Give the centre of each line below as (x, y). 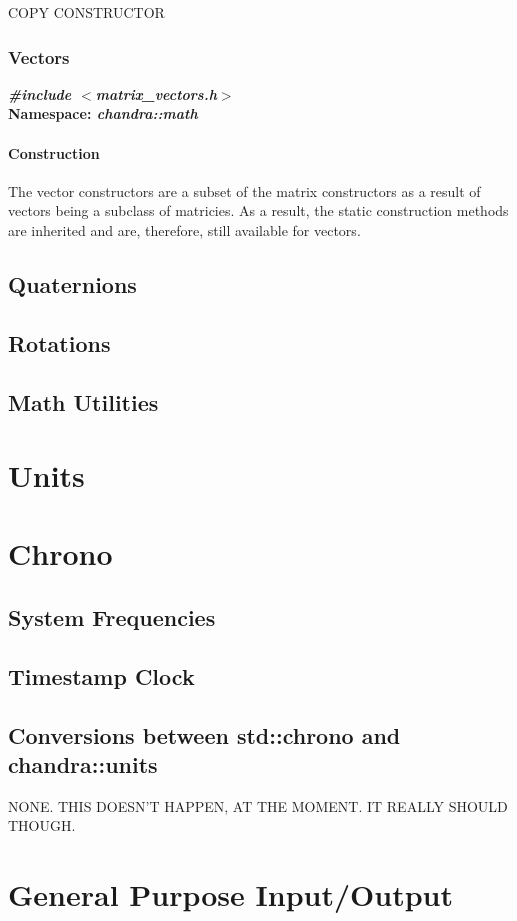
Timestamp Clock (101, 675)
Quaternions (72, 283)
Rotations (59, 342)
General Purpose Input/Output (230, 894)
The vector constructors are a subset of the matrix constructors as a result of (244, 190)
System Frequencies (112, 617)
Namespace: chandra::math (103, 113)
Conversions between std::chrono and (204, 734)
